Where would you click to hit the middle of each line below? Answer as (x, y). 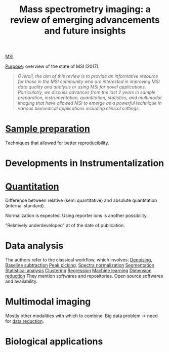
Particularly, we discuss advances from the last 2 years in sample (87, 93)
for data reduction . (25, 321)
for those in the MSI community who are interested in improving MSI (89, 81)
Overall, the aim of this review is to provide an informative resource (88, 76)
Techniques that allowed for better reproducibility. (57, 143)
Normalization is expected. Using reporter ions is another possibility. (76, 215)
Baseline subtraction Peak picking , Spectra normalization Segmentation (80, 265)
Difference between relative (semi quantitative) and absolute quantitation (81, 200)
